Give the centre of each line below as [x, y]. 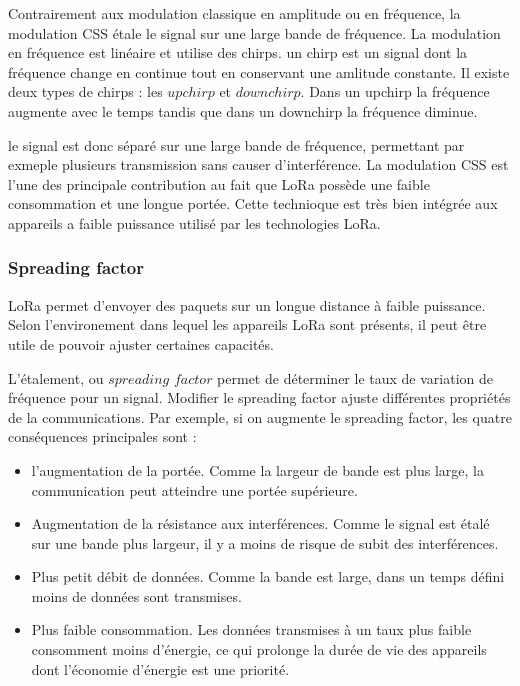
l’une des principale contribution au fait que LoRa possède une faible [219, 183]
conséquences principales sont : [102, 436]
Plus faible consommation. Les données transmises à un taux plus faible [251, 629]
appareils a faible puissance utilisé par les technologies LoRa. [194, 222]
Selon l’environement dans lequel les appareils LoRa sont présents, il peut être [247, 324]
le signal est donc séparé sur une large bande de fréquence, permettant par [236, 144]
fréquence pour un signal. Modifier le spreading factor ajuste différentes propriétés [259, 397]
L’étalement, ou [56, 377]
